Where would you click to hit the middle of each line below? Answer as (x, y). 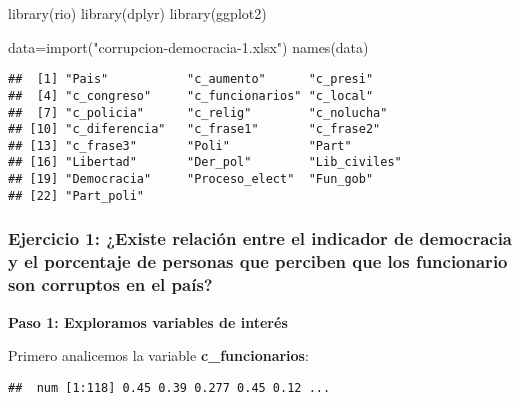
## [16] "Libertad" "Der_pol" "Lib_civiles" (205, 162)
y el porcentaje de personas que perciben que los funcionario (258, 261)
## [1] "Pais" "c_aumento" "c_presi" (191, 79)
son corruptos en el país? (110, 284)
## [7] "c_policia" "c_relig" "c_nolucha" (198, 112)
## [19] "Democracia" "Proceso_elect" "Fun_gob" (191, 179)
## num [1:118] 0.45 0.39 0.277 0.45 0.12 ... (169, 387)
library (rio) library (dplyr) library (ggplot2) (137, 13)
